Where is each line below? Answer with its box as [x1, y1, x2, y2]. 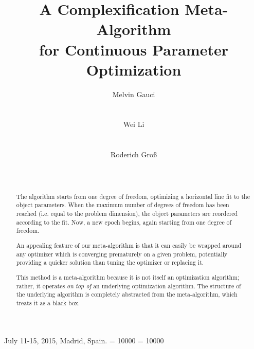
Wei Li [123, 119, 144, 130]
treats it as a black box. [16, 298, 80, 307]
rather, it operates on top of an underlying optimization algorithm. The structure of [16, 281, 241, 290]
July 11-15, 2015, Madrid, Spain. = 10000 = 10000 [4, 335, 164, 346]
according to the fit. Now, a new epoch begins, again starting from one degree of [16, 217, 232, 226]
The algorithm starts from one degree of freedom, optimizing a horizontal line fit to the [16, 192, 250, 200]
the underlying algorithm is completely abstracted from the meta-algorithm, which [16, 290, 238, 299]
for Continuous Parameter [39, 39, 228, 60]
